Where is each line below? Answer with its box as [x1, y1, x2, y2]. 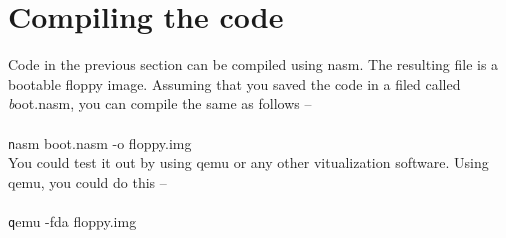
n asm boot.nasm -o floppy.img [8, 132, 192, 153]
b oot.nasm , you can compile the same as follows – [8, 93, 312, 114]
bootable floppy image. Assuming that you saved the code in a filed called [8, 73, 461, 94]
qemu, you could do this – [8, 171, 167, 192]
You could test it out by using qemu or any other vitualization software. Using [8, 152, 489, 173]
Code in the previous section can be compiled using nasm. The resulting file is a [8, 54, 499, 75]
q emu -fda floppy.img [8, 210, 137, 231]
